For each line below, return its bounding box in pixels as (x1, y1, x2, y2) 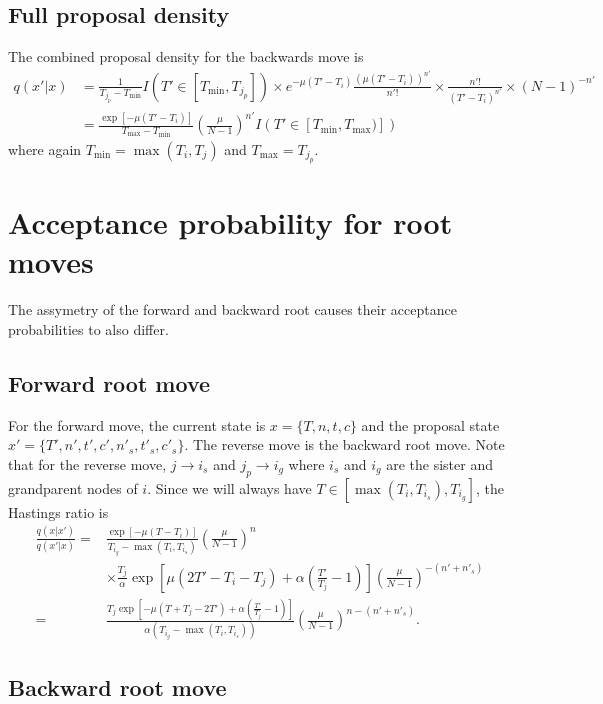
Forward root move (8, 367, 211, 398)
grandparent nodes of (8, 477, 138, 498)
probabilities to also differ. (8, 318, 169, 339)
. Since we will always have (147, 477, 312, 498)
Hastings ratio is (8, 501, 109, 522)
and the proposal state (361, 414, 500, 435)
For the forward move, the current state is (8, 414, 266, 435)
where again (8, 138, 82, 159)
